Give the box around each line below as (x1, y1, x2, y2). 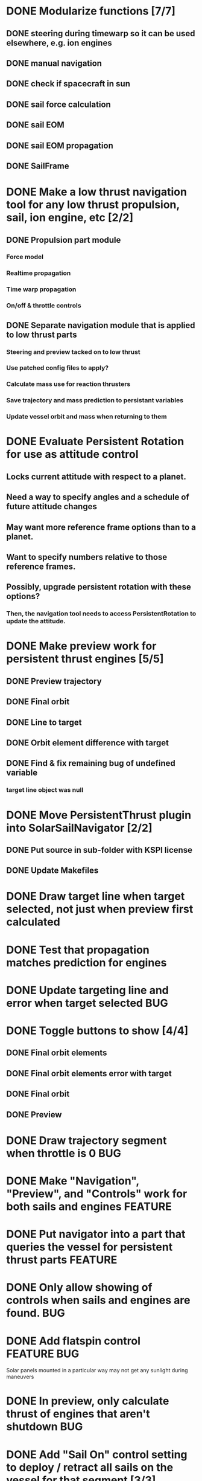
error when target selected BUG (6, 996, 168, 1010)
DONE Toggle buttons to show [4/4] (6, 1024, 189, 1038)
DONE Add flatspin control (6, 1334, 140, 1348)
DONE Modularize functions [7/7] (6, 4, 176, 18)
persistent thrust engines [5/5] (6, 652, 164, 666)
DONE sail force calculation (6, 99, 112, 109)
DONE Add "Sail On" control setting (6, 1448, 188, 1461)
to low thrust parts (6, 329, 77, 339)
